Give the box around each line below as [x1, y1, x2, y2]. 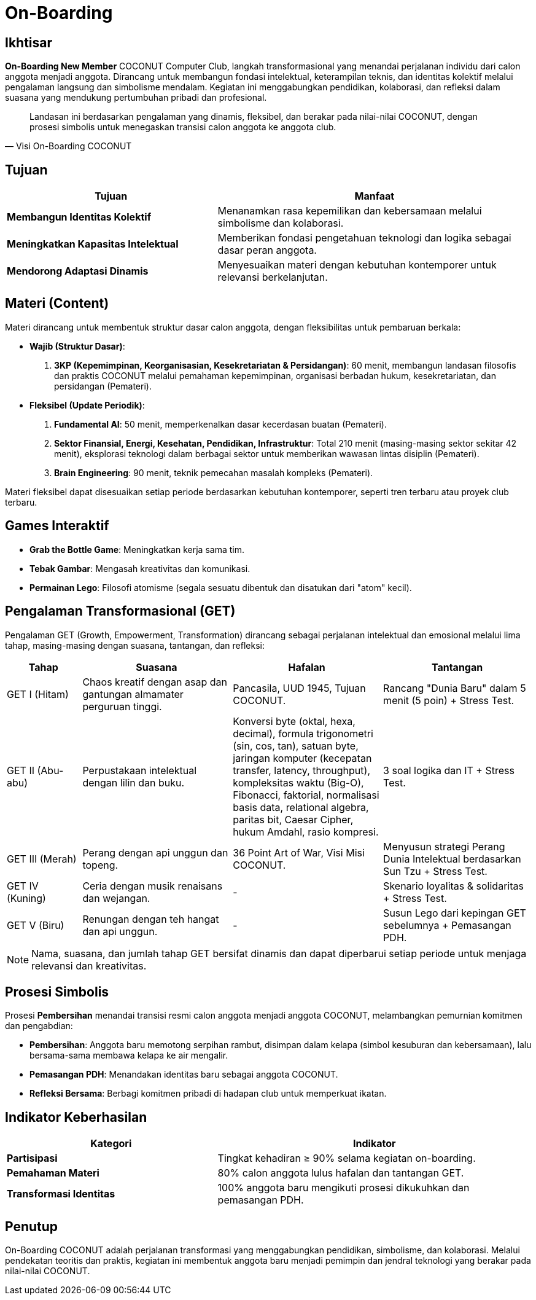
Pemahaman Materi [7, 1167, 99, 1180]
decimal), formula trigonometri [233, 727, 373, 740]
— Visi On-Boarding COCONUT [5, 141, 132, 152]
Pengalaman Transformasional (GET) [5, 603, 236, 619]
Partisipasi [7, 1152, 58, 1165]
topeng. [82, 858, 118, 871]
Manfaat [354, 190, 395, 203]
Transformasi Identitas [7, 1188, 115, 1200]
